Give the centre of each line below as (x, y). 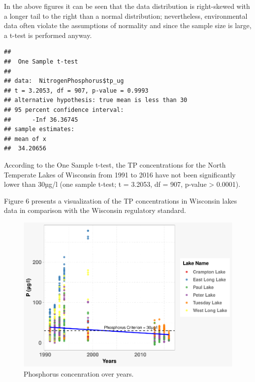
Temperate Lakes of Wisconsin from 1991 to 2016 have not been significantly (120, 174)
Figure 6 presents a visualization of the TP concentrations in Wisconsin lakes (121, 200)
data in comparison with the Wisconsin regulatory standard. (95, 210)
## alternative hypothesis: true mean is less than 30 (96, 100)
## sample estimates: (39, 129)
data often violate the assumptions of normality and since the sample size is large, (128, 25)
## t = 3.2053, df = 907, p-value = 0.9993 (76, 90)
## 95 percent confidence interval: (64, 110)
